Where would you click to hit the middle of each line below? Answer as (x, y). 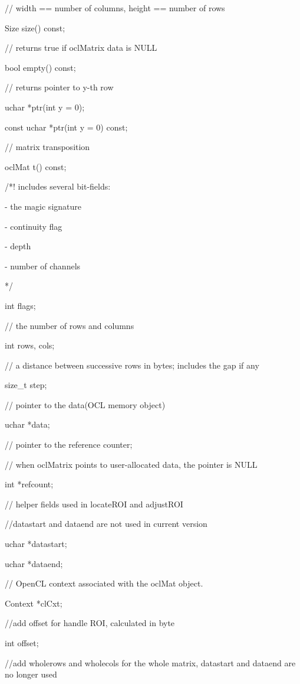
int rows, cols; (30, 345)
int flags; (20, 305)
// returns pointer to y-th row (59, 87)
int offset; (22, 643)
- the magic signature (43, 206)
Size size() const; (35, 27)
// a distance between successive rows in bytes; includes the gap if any (132, 365)
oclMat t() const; (36, 166)
